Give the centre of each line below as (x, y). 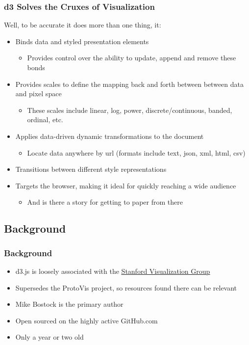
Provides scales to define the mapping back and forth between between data (130, 84)
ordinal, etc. (45, 119)
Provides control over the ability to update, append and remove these (132, 58)
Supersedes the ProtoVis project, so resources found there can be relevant (126, 287)
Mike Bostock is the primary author (69, 304)
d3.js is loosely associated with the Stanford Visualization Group (113, 271)
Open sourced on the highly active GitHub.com (87, 320)
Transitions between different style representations (91, 169)
